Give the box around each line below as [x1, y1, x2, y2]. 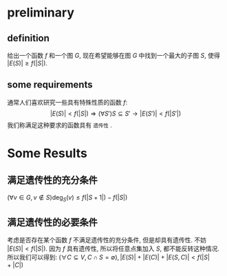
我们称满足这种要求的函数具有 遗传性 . [7, 120, 112, 129]
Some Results [7, 146, 87, 161]
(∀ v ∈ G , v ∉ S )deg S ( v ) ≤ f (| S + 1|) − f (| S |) [7, 193, 128, 203]
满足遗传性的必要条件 [7, 217, 98, 228]
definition [7, 32, 50, 44]
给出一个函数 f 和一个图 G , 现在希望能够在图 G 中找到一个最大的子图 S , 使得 [7, 52, 220, 59]
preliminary [7, 5, 74, 21]
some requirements [7, 79, 93, 91]
